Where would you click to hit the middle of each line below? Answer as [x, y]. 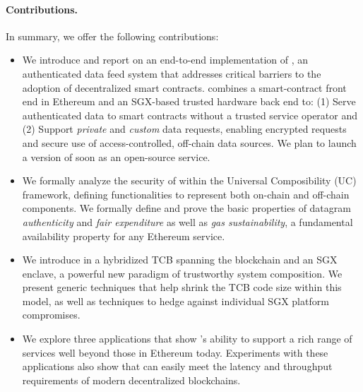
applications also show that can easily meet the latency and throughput [177, 366]
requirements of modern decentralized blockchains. [131, 380]
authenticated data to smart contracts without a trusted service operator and [190, 115]
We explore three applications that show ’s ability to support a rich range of [187, 339]
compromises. [51, 315]
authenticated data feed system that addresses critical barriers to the [172, 73]
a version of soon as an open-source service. [116, 156]
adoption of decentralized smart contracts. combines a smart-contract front [184, 87]
